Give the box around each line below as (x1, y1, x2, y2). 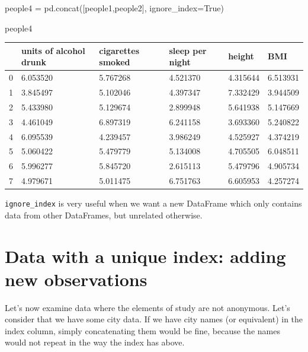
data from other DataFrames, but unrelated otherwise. (5, 208, 203, 221)
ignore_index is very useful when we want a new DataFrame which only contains (5, 197, 302, 210)
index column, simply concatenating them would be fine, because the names (5, 324, 280, 337)
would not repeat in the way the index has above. (5, 336, 185, 348)
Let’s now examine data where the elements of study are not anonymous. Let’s (5, 301, 290, 313)
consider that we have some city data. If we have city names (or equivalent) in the (5, 313, 303, 325)
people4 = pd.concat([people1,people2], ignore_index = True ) (5, 2, 224, 14)
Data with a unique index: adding (5, 243, 286, 268)
